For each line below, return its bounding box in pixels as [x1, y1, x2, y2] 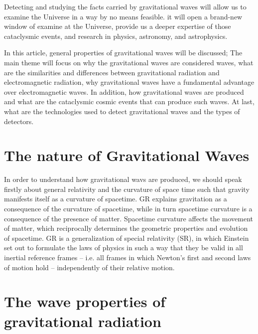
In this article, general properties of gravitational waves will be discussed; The [4, 47, 243, 58]
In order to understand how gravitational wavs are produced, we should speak [4, 174, 242, 184]
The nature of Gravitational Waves [4, 145, 250, 166]
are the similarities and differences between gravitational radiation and [4, 67, 220, 77]
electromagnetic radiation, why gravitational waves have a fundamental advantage [4, 77, 255, 87]
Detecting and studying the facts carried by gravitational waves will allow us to [4, 1, 247, 11]
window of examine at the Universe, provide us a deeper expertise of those [4, 21, 231, 31]
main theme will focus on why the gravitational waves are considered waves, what [4, 57, 254, 67]
